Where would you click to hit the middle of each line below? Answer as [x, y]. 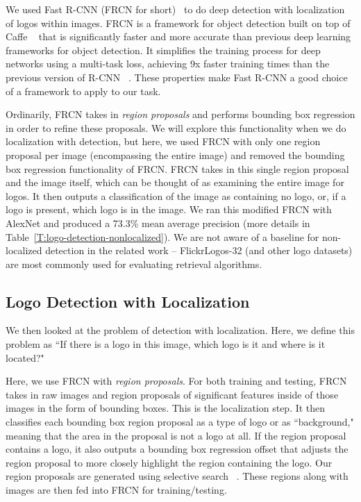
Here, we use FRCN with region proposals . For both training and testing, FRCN [176, 381]
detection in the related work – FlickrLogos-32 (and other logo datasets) [199, 250]
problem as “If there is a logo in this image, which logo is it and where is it [166, 344]
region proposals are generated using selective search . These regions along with [177, 476]
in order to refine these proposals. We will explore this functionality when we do [176, 127]
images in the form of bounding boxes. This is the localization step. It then [166, 408]
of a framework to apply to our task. [83, 91]
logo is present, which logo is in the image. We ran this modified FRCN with [169, 209]
